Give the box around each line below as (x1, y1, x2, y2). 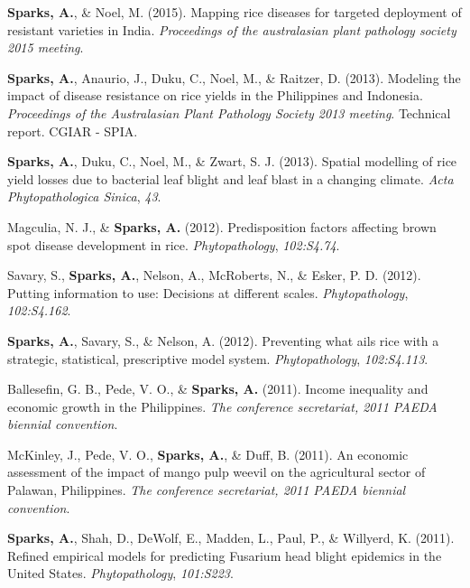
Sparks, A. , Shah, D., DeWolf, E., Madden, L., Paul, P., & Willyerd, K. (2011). (7, 528, 455, 547)
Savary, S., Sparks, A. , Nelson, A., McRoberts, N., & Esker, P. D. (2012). (7, 266, 421, 285)
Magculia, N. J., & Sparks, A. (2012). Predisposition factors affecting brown (7, 217, 437, 236)
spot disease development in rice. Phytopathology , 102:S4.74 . (7, 235, 340, 254)
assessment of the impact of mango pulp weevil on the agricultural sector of (7, 462, 426, 481)
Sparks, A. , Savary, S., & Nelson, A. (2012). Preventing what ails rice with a (7, 331, 439, 350)
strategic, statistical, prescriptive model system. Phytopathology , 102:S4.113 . (7, 349, 429, 368)
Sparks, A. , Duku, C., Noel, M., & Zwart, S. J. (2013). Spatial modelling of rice (7, 152, 457, 171)
